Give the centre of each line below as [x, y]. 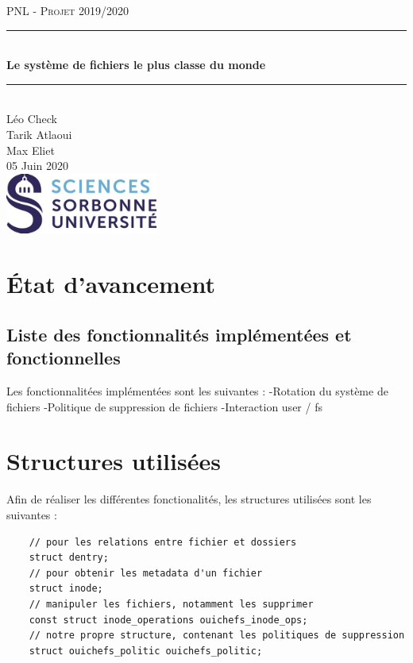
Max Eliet [31, 150]
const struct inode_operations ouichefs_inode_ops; [168, 620]
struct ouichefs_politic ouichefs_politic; [146, 651]
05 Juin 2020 [37, 166]
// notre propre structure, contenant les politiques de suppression [217, 636]
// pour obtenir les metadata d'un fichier [146, 573]
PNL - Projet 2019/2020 [68, 10]
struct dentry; [69, 558]
